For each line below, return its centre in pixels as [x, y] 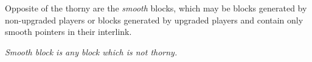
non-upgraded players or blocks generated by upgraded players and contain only [154, 20]
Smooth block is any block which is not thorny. [91, 51]
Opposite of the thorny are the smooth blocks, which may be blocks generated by [156, 8]
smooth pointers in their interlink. [68, 32]
